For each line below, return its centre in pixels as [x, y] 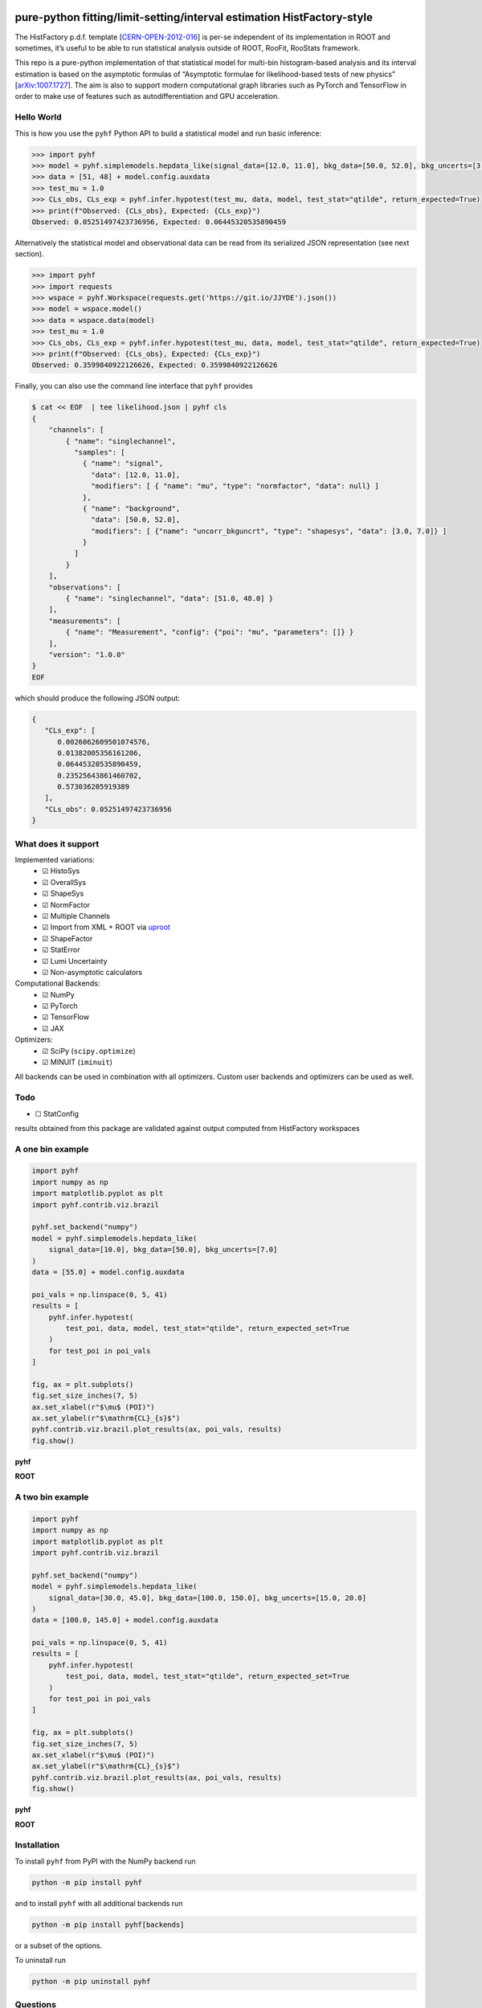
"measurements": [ [85, 621]
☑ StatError [61, 950]
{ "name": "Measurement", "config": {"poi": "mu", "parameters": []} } [210, 632]
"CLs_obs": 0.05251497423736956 [108, 809]
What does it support [57, 843]
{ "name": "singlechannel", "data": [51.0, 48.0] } [170, 599]
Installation [37, 1845]
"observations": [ [85, 587]
